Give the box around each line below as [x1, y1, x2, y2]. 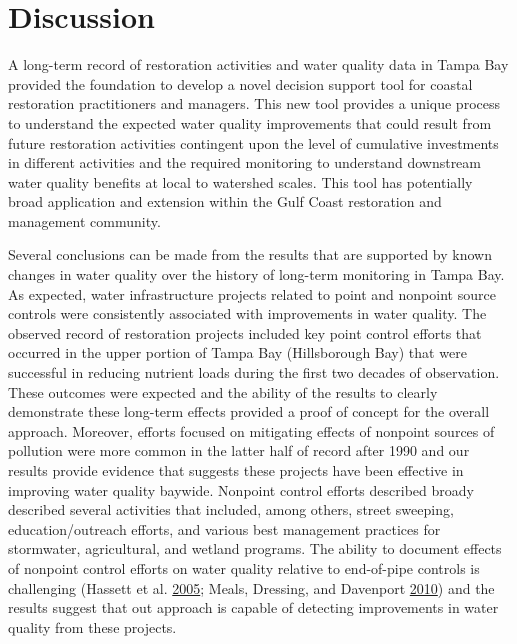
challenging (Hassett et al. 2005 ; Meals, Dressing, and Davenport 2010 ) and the [8, 577, 495, 598]
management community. [8, 210, 161, 231]
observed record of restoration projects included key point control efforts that [8, 322, 482, 343]
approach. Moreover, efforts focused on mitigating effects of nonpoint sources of [8, 420, 495, 441]
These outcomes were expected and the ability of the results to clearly [8, 381, 438, 402]
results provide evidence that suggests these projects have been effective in [8, 460, 464, 480]
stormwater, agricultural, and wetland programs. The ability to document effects [8, 538, 502, 559]
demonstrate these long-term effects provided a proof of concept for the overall [8, 401, 490, 422]
